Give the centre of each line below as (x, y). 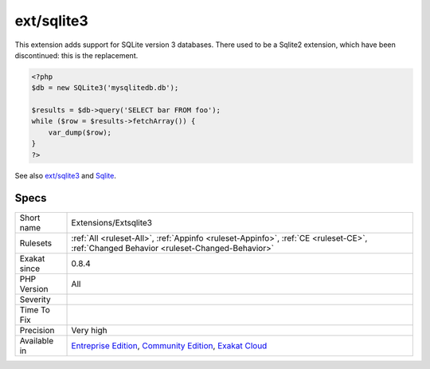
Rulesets (35, 243)
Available (37, 340)
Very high (89, 330)
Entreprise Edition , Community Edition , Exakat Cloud (169, 345)
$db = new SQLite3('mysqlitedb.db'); (105, 88)
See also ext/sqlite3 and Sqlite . (66, 175)
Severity (35, 299)
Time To (35, 309)
